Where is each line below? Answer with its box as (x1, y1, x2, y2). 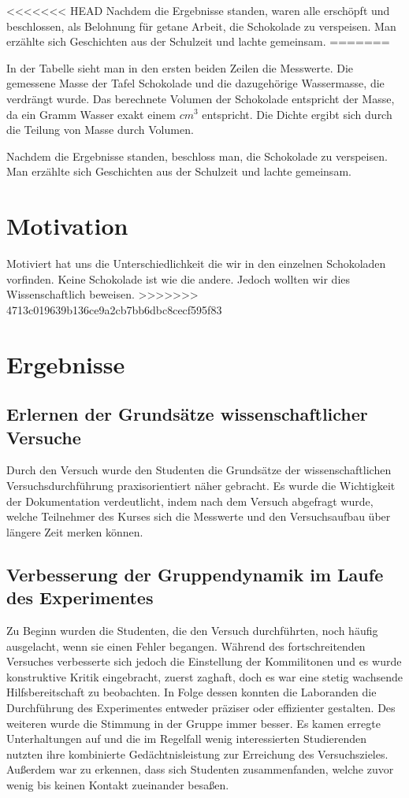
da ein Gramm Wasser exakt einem (6, 106, 176, 122)
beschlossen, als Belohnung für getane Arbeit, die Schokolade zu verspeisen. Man (6, 17, 396, 34)
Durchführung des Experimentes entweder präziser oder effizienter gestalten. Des (6, 699, 396, 715)
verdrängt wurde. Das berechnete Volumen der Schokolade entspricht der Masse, (6, 90, 395, 106)
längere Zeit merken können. (6, 523, 143, 540)
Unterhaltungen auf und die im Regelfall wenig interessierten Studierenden (6, 730, 367, 747)
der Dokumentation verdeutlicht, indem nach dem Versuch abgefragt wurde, (6, 492, 374, 509)
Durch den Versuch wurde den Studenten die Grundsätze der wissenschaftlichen (6, 462, 392, 478)
